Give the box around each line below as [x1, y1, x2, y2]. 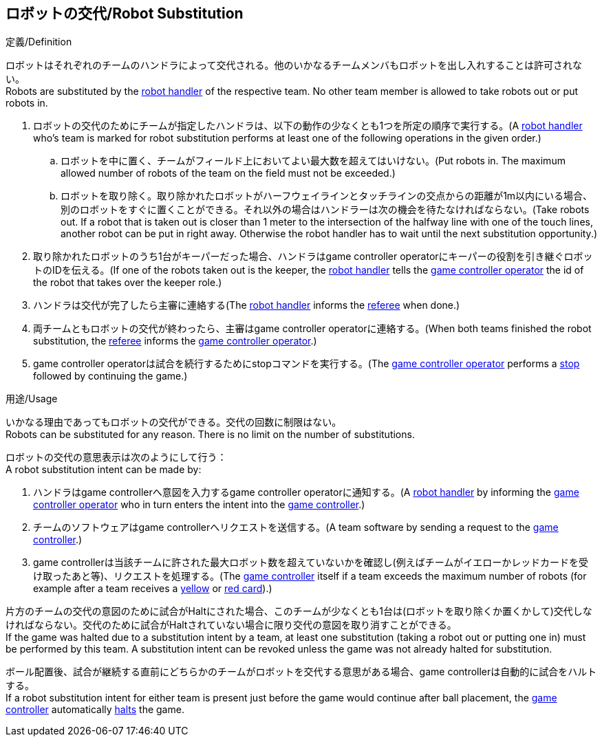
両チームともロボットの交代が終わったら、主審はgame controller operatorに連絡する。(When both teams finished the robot [33, 323, 592, 335]
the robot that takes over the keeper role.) [33, 276, 222, 289]
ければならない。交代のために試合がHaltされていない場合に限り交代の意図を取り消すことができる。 [6, 619, 457, 631]
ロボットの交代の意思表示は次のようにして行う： [6, 451, 227, 463]
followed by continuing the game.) [33, 370, 188, 382]
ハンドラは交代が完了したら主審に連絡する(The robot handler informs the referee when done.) [33, 299, 460, 312]
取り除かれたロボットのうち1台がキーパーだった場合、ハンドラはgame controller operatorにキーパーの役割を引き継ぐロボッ [33, 250, 593, 263]
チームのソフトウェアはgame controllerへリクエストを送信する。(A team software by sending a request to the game [33, 521, 559, 534]
